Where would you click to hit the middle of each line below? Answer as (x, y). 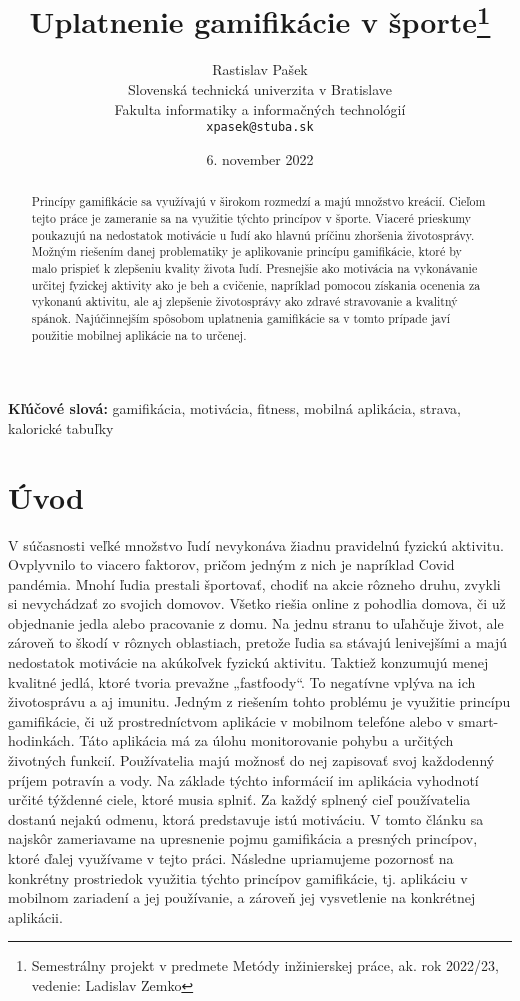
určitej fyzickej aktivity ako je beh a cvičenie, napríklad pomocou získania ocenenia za (256, 284)
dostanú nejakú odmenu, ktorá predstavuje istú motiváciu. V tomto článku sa (246, 818)
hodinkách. (41, 740)
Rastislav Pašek (260, 69)
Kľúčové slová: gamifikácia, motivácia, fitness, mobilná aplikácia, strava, (234, 408)
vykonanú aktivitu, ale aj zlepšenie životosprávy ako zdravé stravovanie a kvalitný (244, 301)
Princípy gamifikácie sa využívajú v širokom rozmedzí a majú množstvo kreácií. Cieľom (258, 201)
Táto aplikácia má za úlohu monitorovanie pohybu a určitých (266, 740)
